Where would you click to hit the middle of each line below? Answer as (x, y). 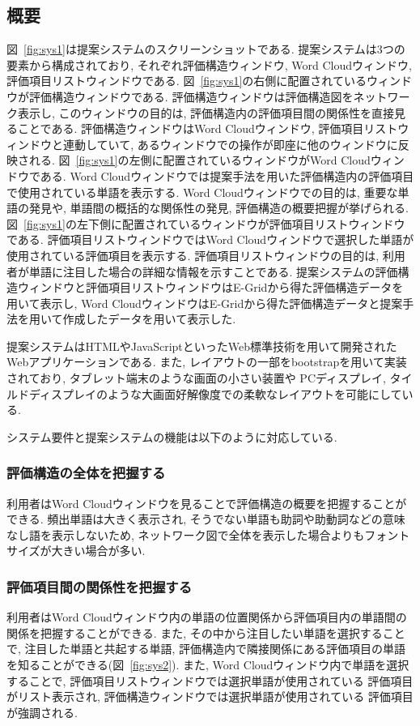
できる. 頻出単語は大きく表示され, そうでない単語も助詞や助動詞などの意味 (206, 519)
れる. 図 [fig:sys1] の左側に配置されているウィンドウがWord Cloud (199, 160)
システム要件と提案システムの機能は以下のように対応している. (172, 436)
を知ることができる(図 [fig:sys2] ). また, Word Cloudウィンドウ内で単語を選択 (208, 665)
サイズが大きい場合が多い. (76, 551)
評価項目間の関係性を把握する (100, 586)
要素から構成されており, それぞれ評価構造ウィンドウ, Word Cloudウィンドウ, (209, 64)
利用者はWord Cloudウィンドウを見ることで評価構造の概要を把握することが (207, 503)
